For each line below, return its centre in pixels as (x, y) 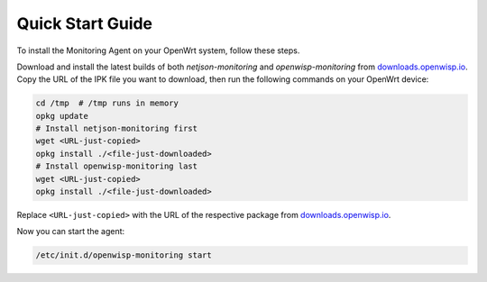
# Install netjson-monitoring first (117, 129)
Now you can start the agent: (71, 232)
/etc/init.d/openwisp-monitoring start (124, 255)
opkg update (62, 116)
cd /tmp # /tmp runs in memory (107, 103)
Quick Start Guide (85, 23)
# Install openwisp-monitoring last (117, 166)
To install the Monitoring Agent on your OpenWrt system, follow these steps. (158, 50)
